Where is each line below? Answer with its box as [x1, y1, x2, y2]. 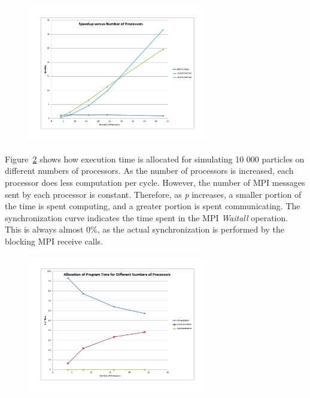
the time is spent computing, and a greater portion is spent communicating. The [5, 200, 300, 212]
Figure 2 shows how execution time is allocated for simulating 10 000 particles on [5, 152, 305, 165]
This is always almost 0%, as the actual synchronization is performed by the [5, 223, 284, 236]
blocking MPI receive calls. [5, 235, 104, 247]
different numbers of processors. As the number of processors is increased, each [5, 164, 294, 177]
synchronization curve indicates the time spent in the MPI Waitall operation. [5, 211, 288, 224]
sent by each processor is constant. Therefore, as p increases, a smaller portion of [5, 188, 302, 200]
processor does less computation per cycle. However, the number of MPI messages [5, 176, 305, 189]
